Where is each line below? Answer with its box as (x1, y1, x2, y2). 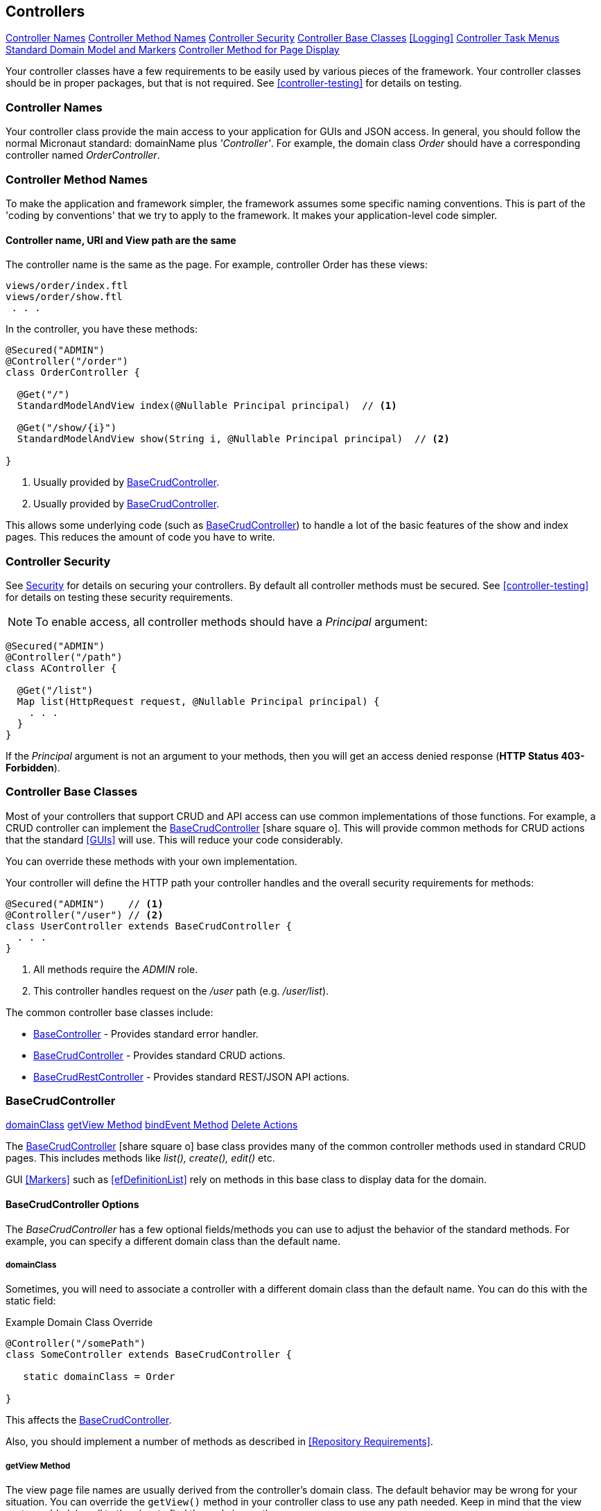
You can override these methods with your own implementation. (6, 855, 297, 867)
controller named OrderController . (6, 149, 160, 161)
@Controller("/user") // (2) (6, 909, 164, 920)
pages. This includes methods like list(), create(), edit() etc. (6, 1152, 275, 1164)
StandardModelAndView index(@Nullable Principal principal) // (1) (17, 400, 397, 412)
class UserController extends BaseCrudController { (6, 920, 293, 932)
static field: (6, 1295, 56, 1307)
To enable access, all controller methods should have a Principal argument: (35, 614, 428, 629)
